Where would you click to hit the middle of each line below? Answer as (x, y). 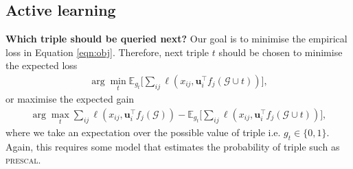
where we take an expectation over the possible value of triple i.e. (143, 132)
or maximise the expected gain (70, 99)
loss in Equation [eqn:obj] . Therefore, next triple (107, 52)
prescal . (23, 160)
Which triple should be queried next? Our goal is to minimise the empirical (176, 39)
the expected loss (42, 65)
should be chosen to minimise (281, 52)
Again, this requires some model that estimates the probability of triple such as (173, 146)
